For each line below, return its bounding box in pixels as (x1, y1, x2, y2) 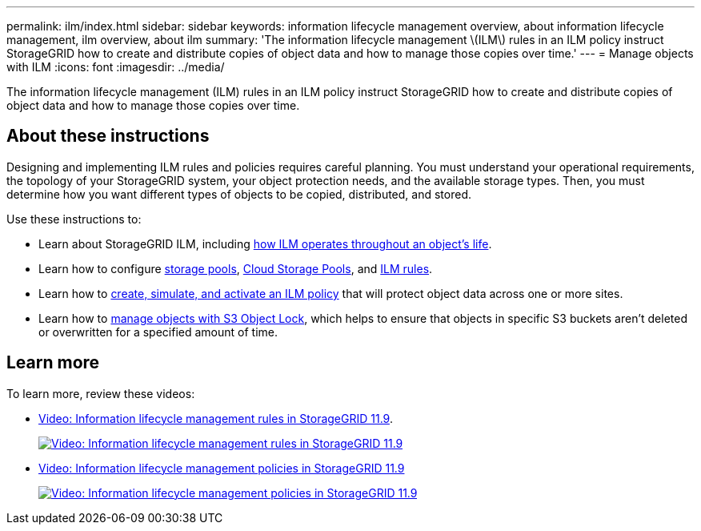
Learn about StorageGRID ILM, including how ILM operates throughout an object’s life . (38, 236, 492, 251)
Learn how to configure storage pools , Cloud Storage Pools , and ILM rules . (38, 261, 433, 276)
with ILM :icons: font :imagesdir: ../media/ (6, 60, 225, 74)
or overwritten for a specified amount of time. (38, 324, 278, 339)
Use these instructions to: (6, 211, 142, 226)
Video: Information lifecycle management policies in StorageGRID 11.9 (38, 461, 405, 475)
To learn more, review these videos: (6, 386, 195, 400)
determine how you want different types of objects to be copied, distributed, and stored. (6, 187, 471, 201)
